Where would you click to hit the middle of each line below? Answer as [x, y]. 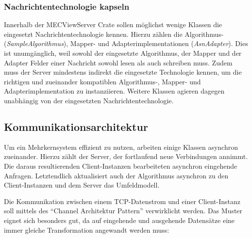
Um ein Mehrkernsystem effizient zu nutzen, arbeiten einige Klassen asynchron [121, 147]
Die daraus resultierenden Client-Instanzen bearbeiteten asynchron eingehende [121, 166]
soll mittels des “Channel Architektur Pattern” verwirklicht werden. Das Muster [123, 211]
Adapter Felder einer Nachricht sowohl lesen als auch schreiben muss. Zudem [118, 62]
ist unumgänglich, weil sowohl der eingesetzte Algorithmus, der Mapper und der [123, 53]
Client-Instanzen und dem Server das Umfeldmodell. [82, 185]
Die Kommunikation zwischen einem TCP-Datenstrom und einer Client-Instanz [122, 201]
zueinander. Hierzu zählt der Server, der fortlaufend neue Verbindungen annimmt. [126, 156]
